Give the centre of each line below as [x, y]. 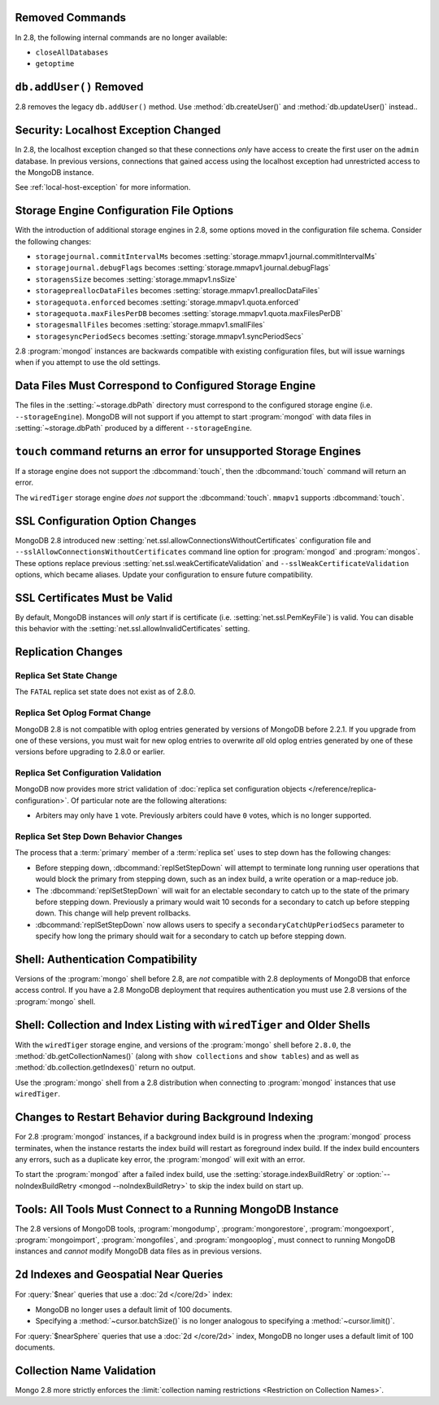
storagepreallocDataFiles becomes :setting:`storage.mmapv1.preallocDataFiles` [178, 291]
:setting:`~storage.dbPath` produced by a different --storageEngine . [133, 428]
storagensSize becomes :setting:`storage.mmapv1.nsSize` [136, 279]
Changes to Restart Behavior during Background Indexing [164, 1117]
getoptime [55, 64]
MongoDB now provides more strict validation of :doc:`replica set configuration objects [161, 789]
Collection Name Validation [85, 1370]
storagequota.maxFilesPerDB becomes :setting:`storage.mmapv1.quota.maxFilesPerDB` [189, 313]
